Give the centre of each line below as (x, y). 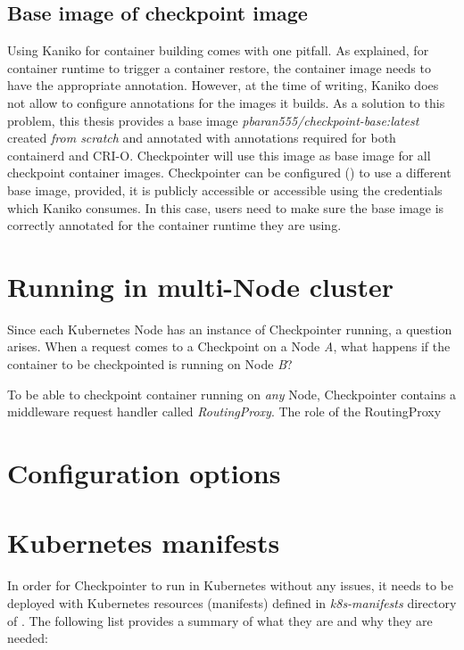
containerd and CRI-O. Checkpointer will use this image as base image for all (219, 155)
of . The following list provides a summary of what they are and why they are (220, 620)
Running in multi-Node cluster (201, 286)
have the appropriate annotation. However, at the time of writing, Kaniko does (223, 85)
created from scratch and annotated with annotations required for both (202, 138)
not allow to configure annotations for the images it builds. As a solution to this (226, 102)
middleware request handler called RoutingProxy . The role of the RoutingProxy (224, 411)
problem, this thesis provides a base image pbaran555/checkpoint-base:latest (213, 120)
